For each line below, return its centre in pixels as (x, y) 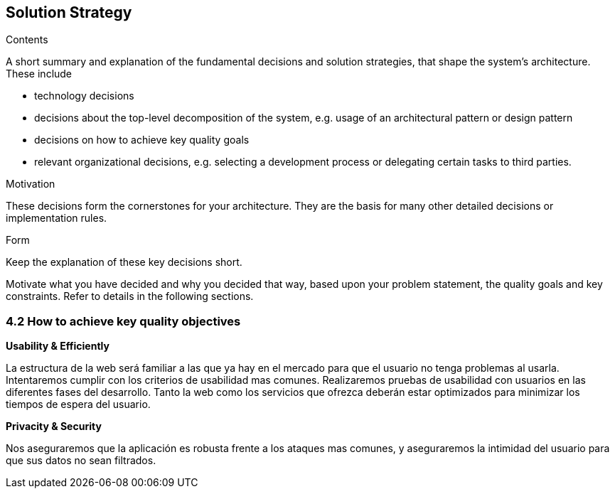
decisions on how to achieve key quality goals (142, 140)
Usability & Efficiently (58, 346)
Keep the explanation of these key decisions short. (124, 262)
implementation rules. (57, 218)
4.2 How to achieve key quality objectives (123, 321)
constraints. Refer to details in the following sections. (130, 296)
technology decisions (84, 96)
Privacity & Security (54, 426)
